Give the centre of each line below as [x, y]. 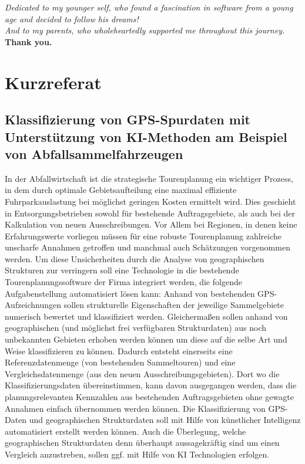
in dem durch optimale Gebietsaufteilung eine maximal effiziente [121, 190]
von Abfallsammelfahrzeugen [94, 153]
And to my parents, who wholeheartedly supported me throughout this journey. [145, 30]
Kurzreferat [53, 82]
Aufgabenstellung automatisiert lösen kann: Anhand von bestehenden [130, 293]
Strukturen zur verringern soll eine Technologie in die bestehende [122, 270]
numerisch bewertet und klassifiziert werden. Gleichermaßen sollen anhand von [146, 316]
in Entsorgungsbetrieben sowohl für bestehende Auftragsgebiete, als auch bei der [150, 213]
